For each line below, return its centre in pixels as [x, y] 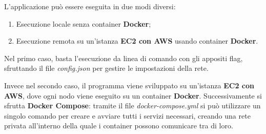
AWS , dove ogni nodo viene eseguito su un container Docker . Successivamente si [133, 95]
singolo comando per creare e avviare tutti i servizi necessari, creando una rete [127, 115]
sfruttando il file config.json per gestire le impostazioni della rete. [106, 68]
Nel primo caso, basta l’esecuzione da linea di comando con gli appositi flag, [124, 58]
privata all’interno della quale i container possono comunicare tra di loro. [119, 126]
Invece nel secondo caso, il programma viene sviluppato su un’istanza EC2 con [129, 85]
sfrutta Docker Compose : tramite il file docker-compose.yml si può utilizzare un [132, 106]
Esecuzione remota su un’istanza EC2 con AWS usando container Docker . [137, 41]
